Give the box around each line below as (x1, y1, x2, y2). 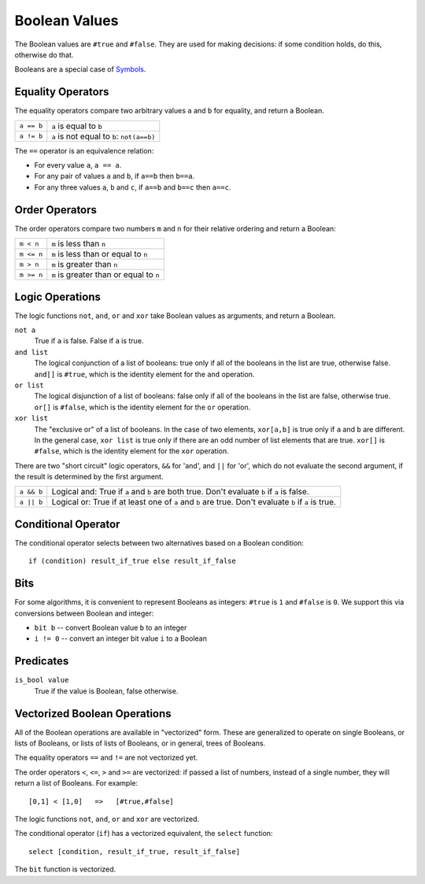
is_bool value (14, 675, 69, 685)
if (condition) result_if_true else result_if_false (28, 557, 236, 566)
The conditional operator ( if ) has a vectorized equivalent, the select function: (14, 829, 273, 838)
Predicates (14, 654, 69, 668)
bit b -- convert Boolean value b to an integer (34, 623, 187, 633)
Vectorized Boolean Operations (14, 707, 172, 720)
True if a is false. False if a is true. (34, 336, 144, 346)
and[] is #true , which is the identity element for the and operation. (34, 369, 255, 379)
